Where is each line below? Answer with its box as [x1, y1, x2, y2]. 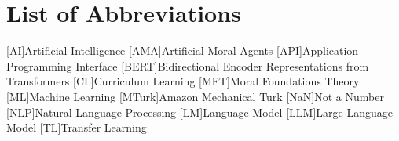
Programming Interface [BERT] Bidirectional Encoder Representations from [6, 57, 369, 74]
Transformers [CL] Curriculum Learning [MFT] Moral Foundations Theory [6, 73, 360, 89]
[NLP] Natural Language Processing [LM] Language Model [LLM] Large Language [6, 103, 393, 120]
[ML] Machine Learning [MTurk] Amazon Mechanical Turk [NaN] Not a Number [6, 88, 384, 104]
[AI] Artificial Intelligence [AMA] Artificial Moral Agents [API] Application [6, 42, 359, 59]
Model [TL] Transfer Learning [6, 119, 147, 136]
